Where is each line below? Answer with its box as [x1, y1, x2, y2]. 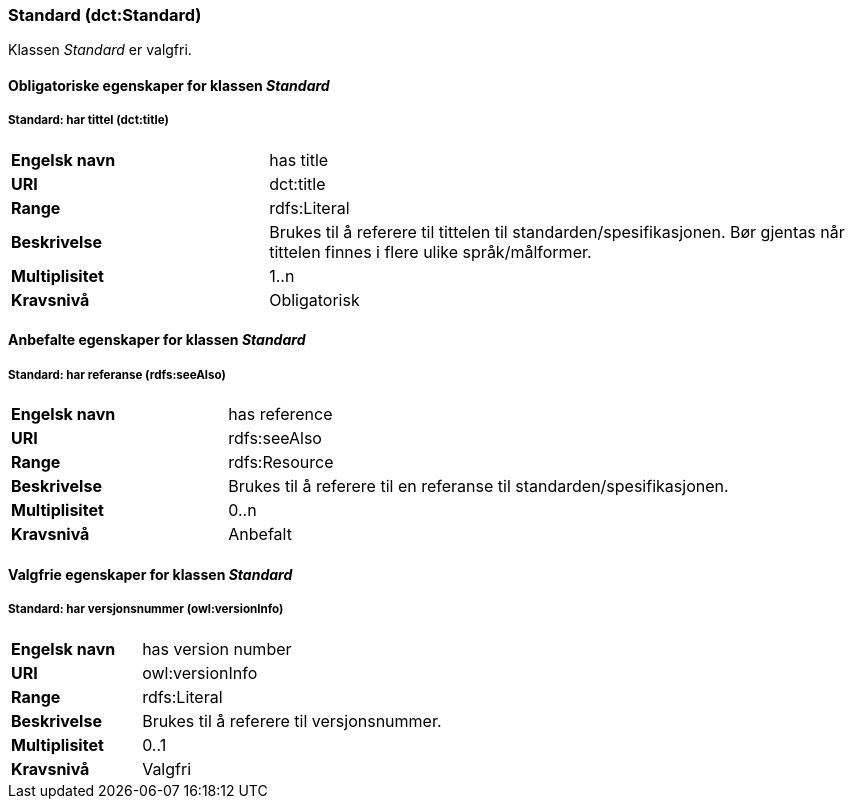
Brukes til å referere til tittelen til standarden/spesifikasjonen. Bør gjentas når [269, 221, 845, 242]
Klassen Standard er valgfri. [8, 41, 192, 59]
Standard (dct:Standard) [8, 5, 202, 25]
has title [269, 149, 329, 170]
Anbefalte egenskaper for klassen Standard [8, 331, 306, 349]
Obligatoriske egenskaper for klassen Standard [8, 76, 330, 94]
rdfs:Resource [228, 452, 334, 473]
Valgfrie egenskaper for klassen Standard [8, 565, 293, 583]
